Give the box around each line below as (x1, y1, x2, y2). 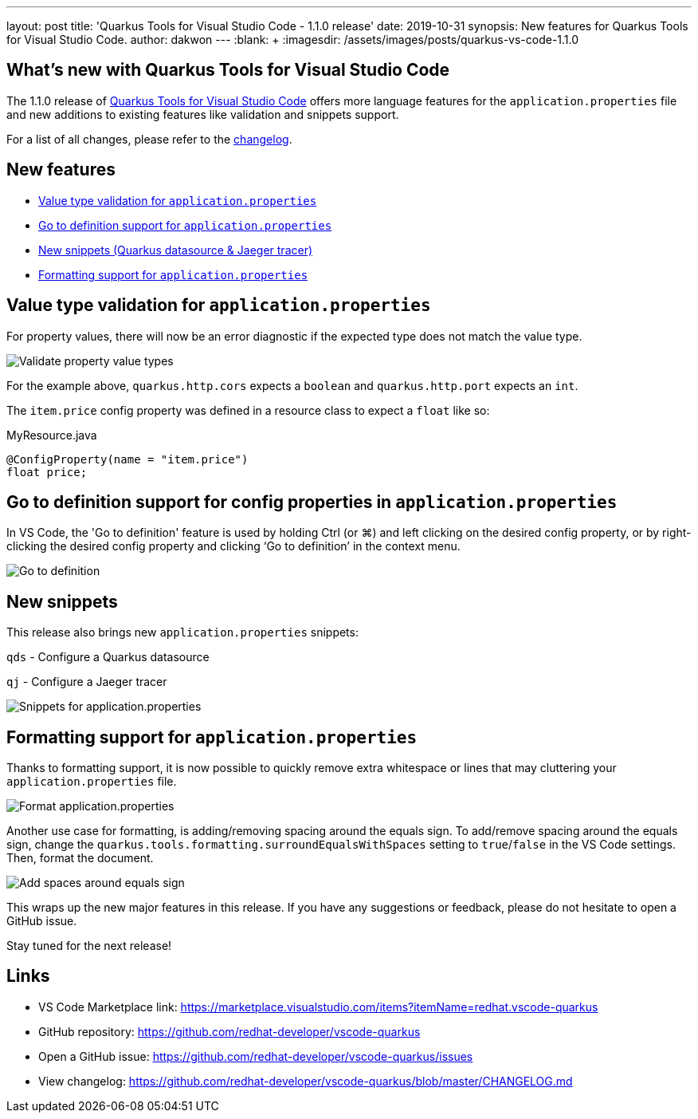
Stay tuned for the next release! (6, 939, 172, 953)
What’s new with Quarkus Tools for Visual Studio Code (6, 60, 450, 81)
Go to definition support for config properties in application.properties (6, 491, 618, 512)
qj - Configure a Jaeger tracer (6, 675, 167, 689)
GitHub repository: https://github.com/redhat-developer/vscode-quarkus (38, 1024, 421, 1038)
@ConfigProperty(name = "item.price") (6, 452, 249, 466)
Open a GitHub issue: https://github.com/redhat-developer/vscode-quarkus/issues (38, 1049, 473, 1063)
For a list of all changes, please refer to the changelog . (6, 132, 292, 146)
